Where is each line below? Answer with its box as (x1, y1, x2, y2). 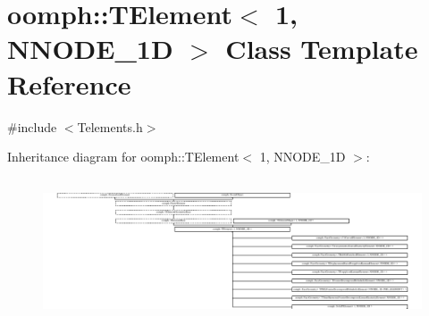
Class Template (225, 30, 418, 67)
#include (7, 117, 57, 136)
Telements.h (77, 117, 143, 136)
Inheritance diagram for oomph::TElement (7, 147, 240, 166)
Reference (7, 65, 131, 102)
